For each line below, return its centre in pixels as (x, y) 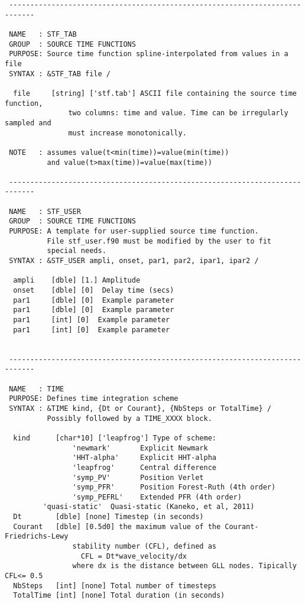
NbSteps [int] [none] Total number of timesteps (115, 586)
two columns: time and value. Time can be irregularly (178, 113)
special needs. (77, 251)
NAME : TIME (37, 389)
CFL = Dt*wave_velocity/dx (134, 556)
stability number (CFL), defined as (144, 547)
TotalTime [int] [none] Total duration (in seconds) (119, 596)
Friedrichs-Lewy (37, 536)
